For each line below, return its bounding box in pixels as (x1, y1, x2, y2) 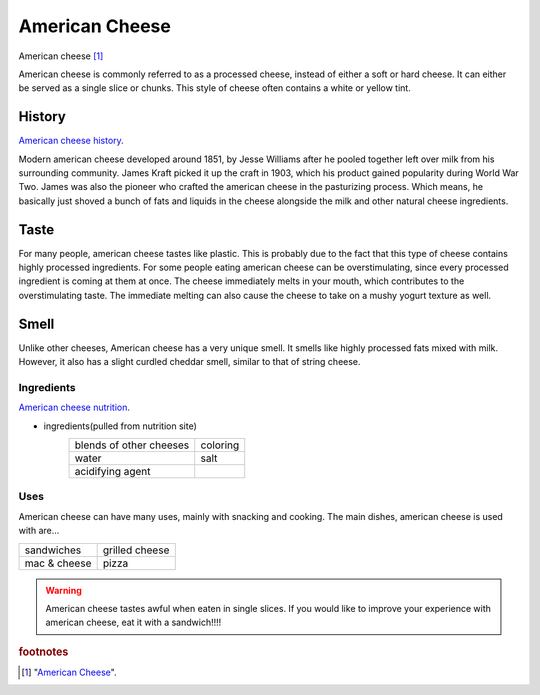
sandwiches (24, 543, 82, 557)
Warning (45, 584, 82, 596)
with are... (18, 525, 60, 537)
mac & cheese (24, 556, 92, 570)
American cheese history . (18, 135, 124, 147)
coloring (200, 438, 240, 452)
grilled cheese (102, 543, 170, 557)
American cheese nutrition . (18, 401, 130, 414)
